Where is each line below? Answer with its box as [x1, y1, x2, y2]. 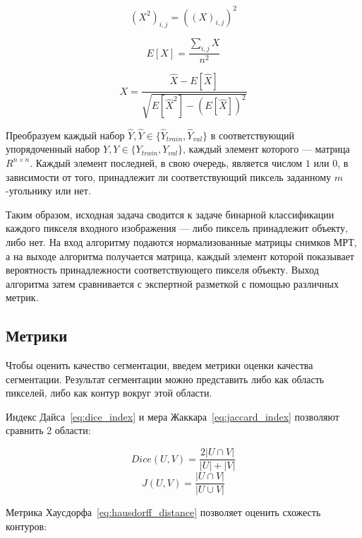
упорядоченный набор [6, 141, 100, 156]
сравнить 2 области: [6, 423, 91, 438]
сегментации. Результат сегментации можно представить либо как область [6, 371, 325, 386]
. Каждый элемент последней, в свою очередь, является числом [30, 155, 303, 170]
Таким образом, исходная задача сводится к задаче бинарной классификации [6, 206, 334, 221]
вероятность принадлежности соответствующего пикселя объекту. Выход [6, 262, 319, 277]
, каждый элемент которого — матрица [182, 141, 350, 156]
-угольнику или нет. [6, 183, 91, 198]
